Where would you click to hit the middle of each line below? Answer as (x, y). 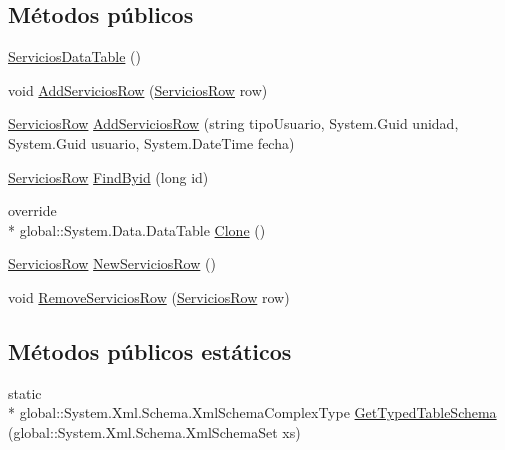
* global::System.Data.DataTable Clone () (137, 229)
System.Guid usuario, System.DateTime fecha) (151, 142)
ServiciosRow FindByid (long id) (108, 176)
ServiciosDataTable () (74, 56)
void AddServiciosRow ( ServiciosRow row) (138, 89)
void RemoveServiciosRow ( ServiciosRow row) (149, 296)
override (32, 210)
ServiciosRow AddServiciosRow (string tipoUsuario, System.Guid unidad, (233, 123)
